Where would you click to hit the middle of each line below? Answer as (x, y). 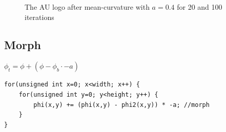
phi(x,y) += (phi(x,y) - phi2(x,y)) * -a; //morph (121, 105)
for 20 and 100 (200, 7)
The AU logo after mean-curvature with (87, 7)
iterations (39, 17)
